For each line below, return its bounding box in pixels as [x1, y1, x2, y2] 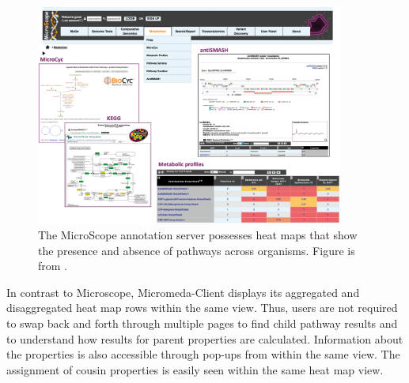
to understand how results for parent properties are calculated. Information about [6, 330, 403, 347]
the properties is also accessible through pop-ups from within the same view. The [6, 346, 400, 362]
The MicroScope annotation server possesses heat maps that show [38, 226, 358, 242]
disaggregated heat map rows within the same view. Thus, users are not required [6, 299, 398, 316]
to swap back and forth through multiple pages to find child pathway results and [6, 314, 398, 331]
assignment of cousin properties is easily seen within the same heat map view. [6, 361, 384, 377]
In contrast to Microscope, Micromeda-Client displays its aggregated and [6, 283, 360, 300]
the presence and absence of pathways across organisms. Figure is [38, 242, 355, 258]
